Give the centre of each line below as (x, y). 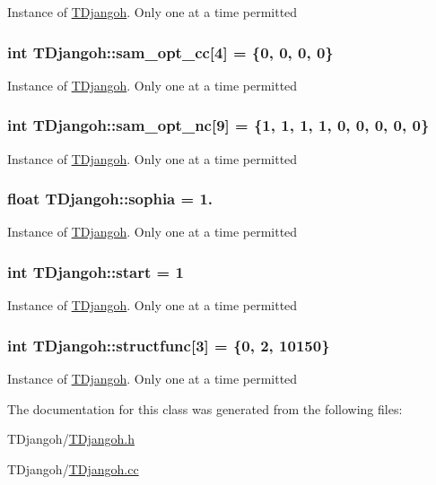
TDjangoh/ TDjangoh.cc (73, 468)
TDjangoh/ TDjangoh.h (71, 439)
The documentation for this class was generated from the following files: (205, 408)
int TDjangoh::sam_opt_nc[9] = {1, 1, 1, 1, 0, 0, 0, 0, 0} (218, 125)
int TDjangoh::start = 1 (96, 271)
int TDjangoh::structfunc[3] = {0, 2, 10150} (169, 345)
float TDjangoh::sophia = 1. (110, 199)
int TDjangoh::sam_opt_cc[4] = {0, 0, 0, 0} (170, 52)
